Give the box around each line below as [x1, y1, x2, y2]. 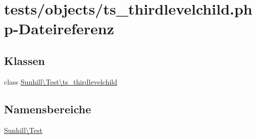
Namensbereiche [4, 101, 91, 116]
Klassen [4, 52, 45, 68]
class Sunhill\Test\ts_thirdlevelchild [4, 76, 117, 87]
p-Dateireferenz [4, 18, 115, 39]
